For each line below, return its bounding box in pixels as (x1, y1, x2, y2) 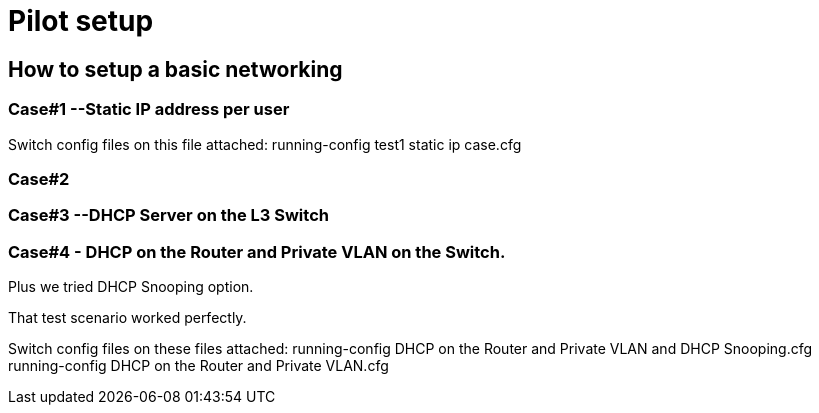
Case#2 (8, 168, 70, 189)
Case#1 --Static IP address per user (8, 99, 290, 120)
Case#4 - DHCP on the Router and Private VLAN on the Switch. (8, 241, 506, 262)
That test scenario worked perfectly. (8, 309, 247, 327)
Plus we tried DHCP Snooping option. (8, 278, 254, 296)
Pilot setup (8, 4, 154, 38)
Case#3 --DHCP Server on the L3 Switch (8, 205, 329, 226)
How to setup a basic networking (8, 56, 343, 82)
